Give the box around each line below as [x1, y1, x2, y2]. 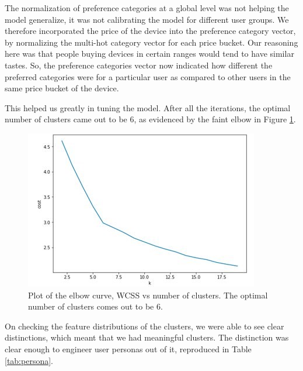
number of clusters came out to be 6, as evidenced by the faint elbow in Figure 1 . [5, 113, 296, 125]
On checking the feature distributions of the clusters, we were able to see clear [5, 320, 284, 332]
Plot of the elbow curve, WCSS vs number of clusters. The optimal [28, 288, 268, 301]
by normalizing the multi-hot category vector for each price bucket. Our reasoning [5, 36, 298, 48]
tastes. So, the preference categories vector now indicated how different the [5, 59, 273, 71]
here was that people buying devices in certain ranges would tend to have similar [5, 47, 294, 60]
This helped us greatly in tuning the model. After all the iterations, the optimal [5, 101, 291, 114]
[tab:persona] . [5, 354, 53, 366]
